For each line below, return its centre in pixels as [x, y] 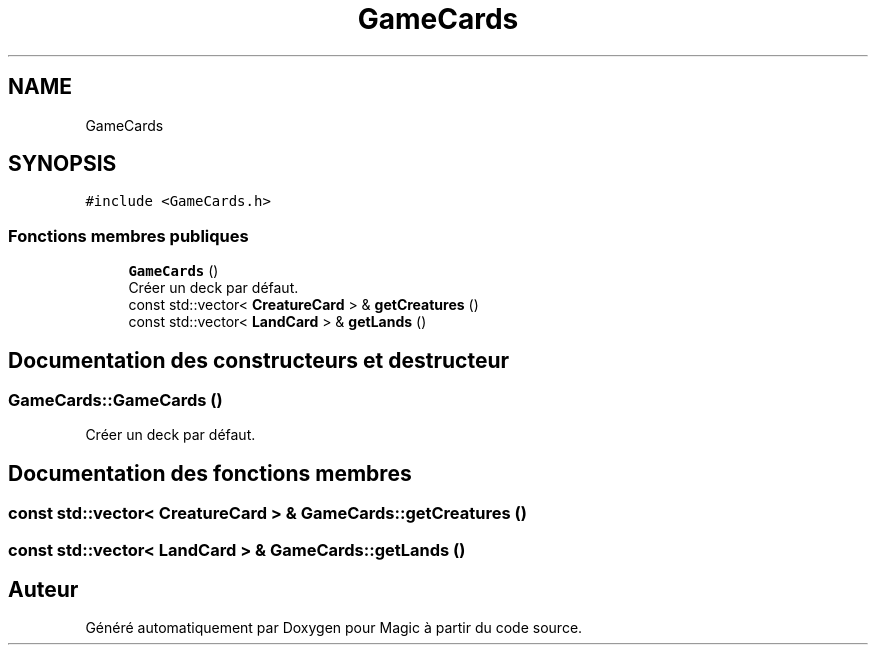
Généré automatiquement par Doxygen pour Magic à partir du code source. [334, 628]
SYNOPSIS [62, 164]
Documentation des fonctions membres [210, 473]
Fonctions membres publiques [128, 235]
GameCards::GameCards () [115, 400]
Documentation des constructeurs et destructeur [259, 360]
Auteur [43, 590]
